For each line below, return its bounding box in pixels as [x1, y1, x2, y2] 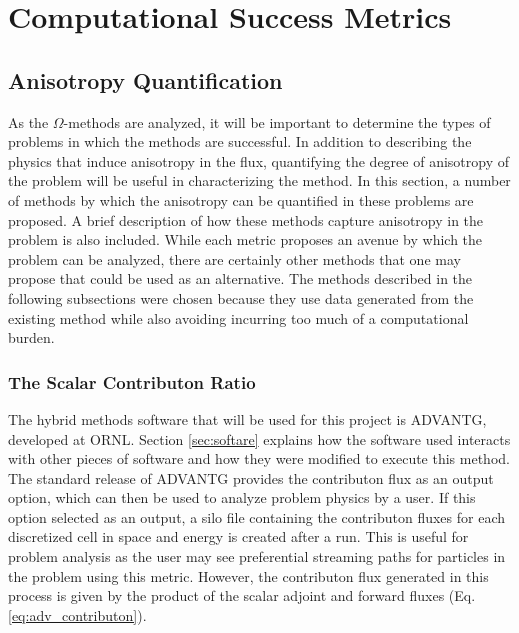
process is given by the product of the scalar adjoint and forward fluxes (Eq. [8, 585, 476, 606]
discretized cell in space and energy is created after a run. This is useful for [8, 526, 469, 547]
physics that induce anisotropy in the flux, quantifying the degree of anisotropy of [8, 150, 509, 171]
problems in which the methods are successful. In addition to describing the [8, 131, 472, 152]
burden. [8, 327, 55, 348]
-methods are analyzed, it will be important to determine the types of [63, 111, 491, 132]
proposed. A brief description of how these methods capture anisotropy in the [8, 209, 484, 230]
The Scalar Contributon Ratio [8, 369, 256, 394]
